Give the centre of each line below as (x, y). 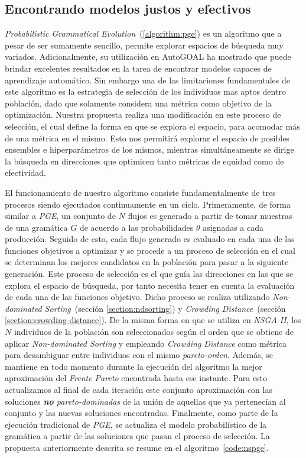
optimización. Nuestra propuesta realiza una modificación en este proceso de (143, 114)
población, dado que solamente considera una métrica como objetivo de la (138, 103)
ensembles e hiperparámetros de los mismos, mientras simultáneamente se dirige (149, 149)
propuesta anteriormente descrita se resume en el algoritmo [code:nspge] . (137, 447)
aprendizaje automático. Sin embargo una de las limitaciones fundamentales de (147, 80)
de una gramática (36, 227)
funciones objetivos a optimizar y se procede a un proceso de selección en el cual (150, 250)
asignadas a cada (233, 227)
